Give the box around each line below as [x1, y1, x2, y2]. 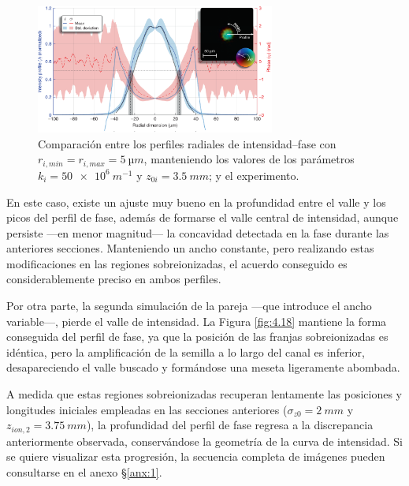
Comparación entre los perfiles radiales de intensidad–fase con [38, 135, 336, 151]
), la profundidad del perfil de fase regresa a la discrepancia [86, 417, 374, 433]
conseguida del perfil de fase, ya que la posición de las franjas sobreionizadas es [6, 328, 389, 345]
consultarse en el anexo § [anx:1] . [6, 463, 162, 480]
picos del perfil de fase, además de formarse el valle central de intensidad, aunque [6, 209, 399, 226]
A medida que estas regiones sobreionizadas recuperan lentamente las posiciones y [6, 386, 402, 402]
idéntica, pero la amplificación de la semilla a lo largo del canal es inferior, [6, 343, 365, 360]
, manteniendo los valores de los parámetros [143, 151, 355, 167]
